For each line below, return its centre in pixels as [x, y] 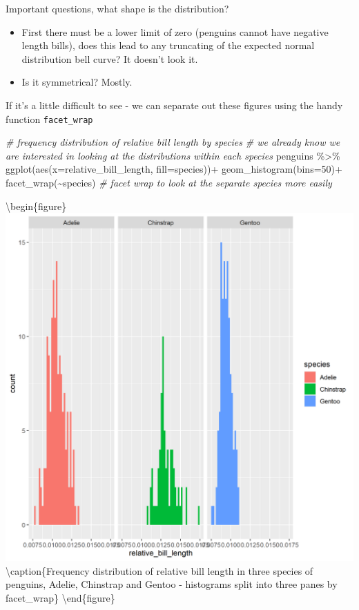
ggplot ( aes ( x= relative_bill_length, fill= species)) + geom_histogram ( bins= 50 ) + [174, 169]
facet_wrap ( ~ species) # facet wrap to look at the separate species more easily [169, 182]
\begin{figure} [36, 206]
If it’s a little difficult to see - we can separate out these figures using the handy [174, 105]
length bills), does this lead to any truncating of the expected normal [168, 45]
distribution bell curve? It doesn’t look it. [110, 58]
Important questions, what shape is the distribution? [117, 8]
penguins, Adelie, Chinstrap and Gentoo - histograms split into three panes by [172, 584]
